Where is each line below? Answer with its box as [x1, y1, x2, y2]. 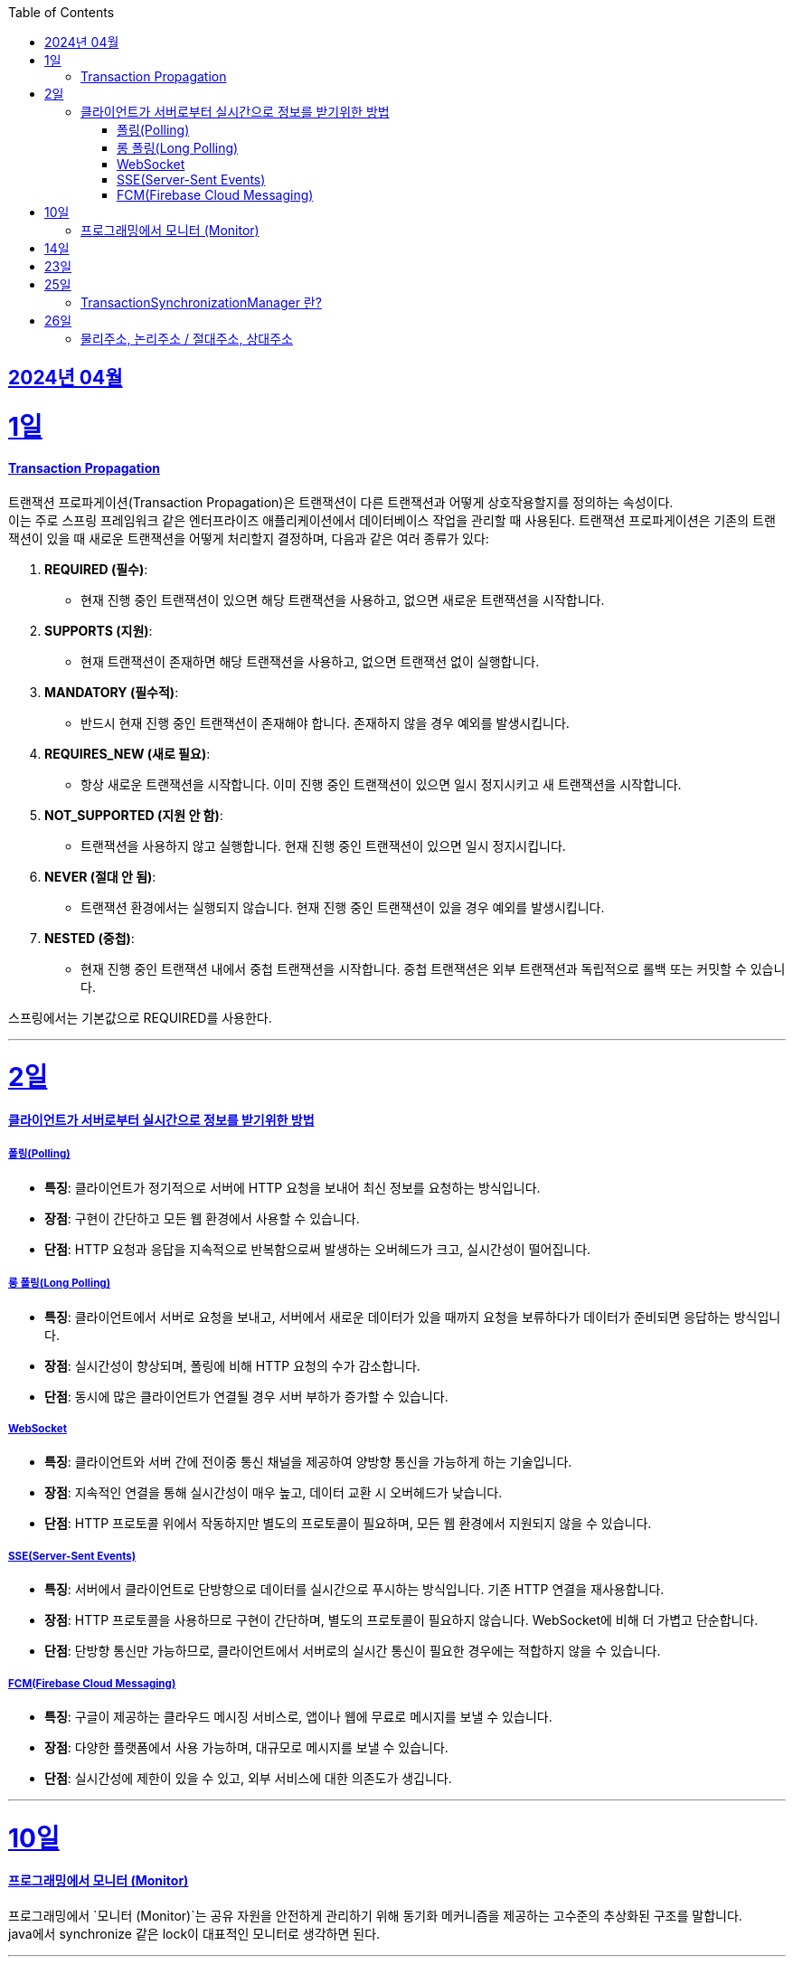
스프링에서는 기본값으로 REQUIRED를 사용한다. [8, 1009, 272, 1025]
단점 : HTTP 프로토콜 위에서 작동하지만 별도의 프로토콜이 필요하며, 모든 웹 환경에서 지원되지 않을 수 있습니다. [44, 1515, 652, 1532]
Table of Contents [8, 5, 115, 20]
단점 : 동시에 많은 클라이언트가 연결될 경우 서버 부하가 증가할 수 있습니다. [44, 1388, 448, 1404]
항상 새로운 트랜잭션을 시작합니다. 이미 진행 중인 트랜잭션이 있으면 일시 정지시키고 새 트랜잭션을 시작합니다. [80, 776, 682, 792]
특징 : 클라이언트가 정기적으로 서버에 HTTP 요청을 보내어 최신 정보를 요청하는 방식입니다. [44, 1179, 541, 1195]
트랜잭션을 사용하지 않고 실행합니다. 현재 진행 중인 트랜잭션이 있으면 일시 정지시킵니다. [80, 837, 566, 854]
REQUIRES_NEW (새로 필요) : [44, 745, 211, 761]
